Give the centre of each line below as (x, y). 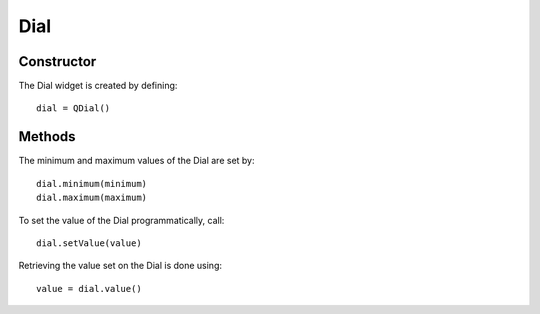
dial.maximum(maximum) (92, 198)
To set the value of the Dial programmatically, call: (121, 220)
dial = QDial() (73, 108)
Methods (47, 136)
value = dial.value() (89, 288)
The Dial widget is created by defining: (98, 86)
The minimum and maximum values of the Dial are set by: (136, 161)
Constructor (57, 61)
